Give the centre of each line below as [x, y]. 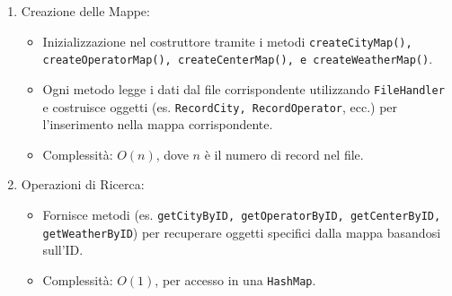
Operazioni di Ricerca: [83, 184]
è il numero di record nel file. [284, 154]
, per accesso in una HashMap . [235, 279]
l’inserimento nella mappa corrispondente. [158, 124]
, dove [172, 154]
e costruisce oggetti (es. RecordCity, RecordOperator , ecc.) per [220, 106]
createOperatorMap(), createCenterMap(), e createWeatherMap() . [238, 59]
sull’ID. [63, 250]
